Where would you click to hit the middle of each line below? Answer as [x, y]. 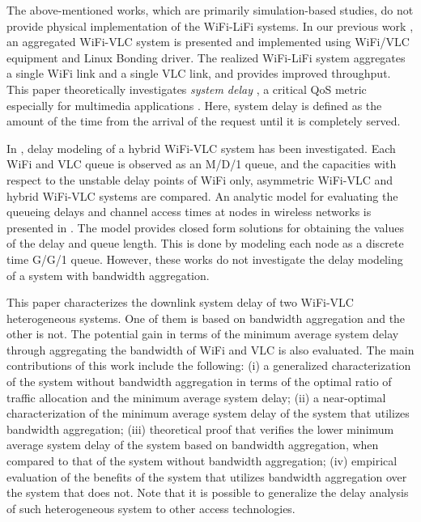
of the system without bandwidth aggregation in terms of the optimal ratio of [199, 382]
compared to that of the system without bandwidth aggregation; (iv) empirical [202, 461]
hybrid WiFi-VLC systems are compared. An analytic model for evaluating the [202, 195]
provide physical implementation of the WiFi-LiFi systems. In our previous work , [210, 25]
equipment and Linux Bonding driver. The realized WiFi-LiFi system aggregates [206, 57]
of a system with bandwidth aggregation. [108, 275]
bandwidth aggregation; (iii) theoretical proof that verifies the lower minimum [200, 429]
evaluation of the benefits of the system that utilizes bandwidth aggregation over [207, 476]
